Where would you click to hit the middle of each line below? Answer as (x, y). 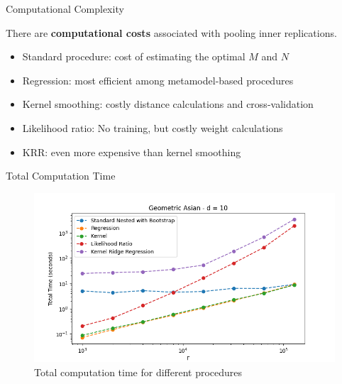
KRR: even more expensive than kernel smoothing (132, 152)
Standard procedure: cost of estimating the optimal (134, 56)
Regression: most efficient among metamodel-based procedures (158, 80)
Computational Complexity (65, 9)
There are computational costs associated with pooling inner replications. (171, 32)
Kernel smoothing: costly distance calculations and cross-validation (168, 104)
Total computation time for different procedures (138, 372)
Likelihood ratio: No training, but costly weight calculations (153, 127)
